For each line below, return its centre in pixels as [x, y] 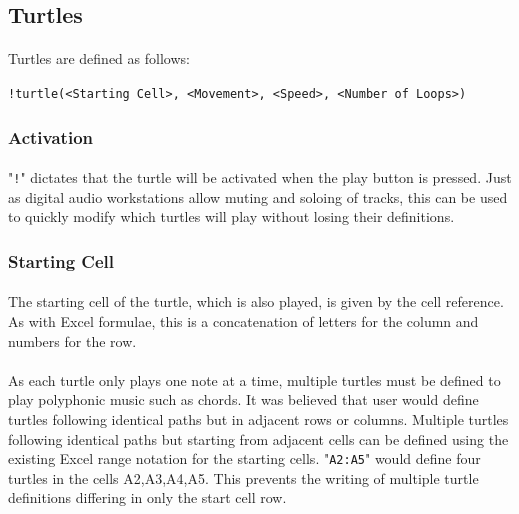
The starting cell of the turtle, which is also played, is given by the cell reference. [256, 301]
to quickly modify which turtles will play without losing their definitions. [231, 216]
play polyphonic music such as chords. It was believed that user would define [243, 399]
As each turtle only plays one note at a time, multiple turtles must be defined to [254, 379]
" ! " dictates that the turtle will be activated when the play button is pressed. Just [260, 177]
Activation [51, 136]
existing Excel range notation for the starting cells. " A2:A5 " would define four [244, 458]
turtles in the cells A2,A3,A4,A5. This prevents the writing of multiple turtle [243, 477]
